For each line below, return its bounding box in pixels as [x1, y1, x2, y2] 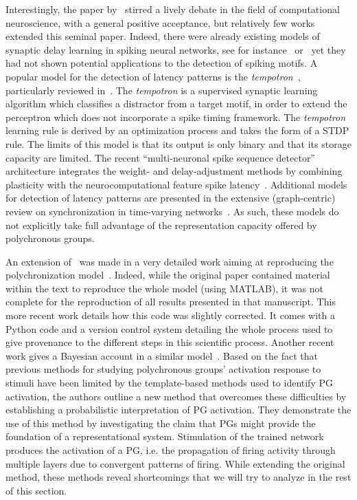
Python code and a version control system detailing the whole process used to [5, 321, 333, 336]
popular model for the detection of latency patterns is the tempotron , [5, 69, 301, 83]
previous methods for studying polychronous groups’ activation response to [5, 362, 321, 376]
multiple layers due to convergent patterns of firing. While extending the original [5, 456, 345, 470]
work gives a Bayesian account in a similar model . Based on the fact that [5, 348, 318, 362]
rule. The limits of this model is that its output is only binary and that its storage [5, 136, 352, 151]
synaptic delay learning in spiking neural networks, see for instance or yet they [5, 42, 346, 56]
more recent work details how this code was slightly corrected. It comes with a [5, 308, 335, 323]
